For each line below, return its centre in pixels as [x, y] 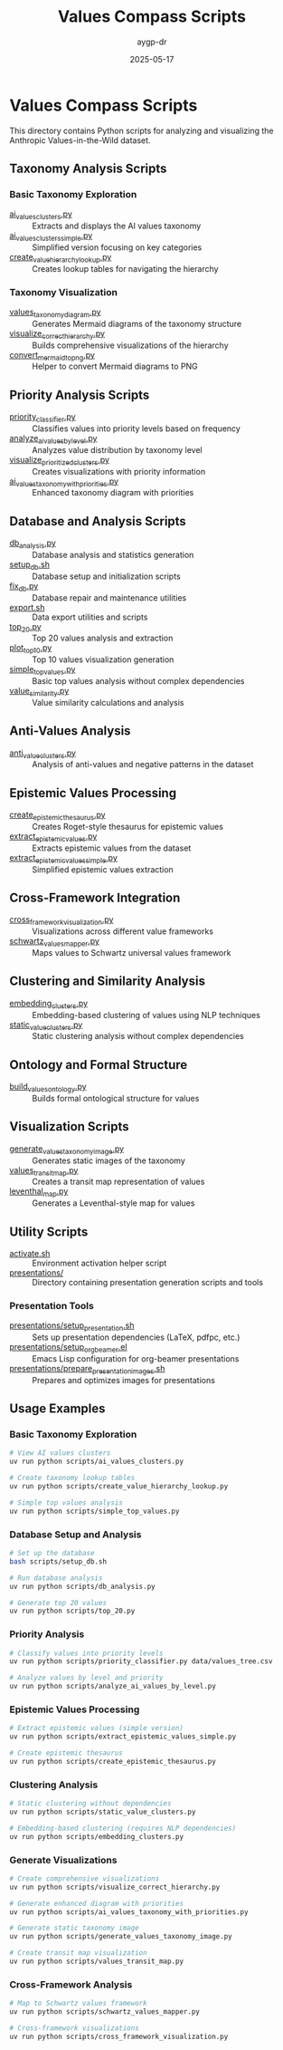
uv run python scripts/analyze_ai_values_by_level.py [113, 1687]
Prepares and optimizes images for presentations [123, 1380]
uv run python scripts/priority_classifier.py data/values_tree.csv [141, 1661]
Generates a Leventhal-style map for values [113, 1203]
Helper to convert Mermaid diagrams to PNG [115, 366]
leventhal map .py [39, 1193]
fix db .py [24, 587]
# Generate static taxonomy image [75, 1928]
